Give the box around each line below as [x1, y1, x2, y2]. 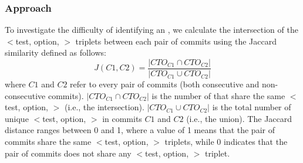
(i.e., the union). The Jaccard [186, 112, 292, 124]
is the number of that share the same [151, 89, 285, 101]
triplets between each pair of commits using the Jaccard [75, 35, 277, 47]
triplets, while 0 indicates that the [164, 135, 288, 148]
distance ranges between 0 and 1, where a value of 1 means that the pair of [5, 124, 275, 136]
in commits [102, 112, 142, 124]
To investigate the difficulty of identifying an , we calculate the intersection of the [5, 23, 298, 36]
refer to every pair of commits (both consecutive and [70, 78, 260, 90]
